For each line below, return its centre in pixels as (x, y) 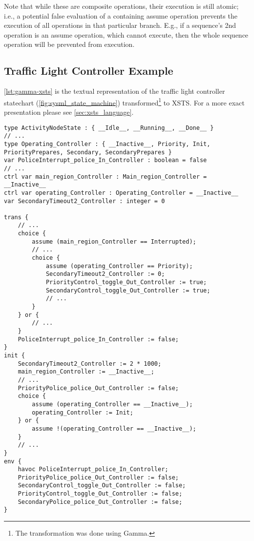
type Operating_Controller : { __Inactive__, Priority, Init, (107, 144)
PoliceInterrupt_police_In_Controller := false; (98, 339)
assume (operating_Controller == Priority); (119, 266)
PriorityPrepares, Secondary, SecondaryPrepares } (88, 152)
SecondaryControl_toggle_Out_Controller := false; (102, 486)
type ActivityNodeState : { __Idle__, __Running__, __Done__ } (109, 128)
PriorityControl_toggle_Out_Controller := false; (100, 494)
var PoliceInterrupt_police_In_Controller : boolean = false (106, 160)
